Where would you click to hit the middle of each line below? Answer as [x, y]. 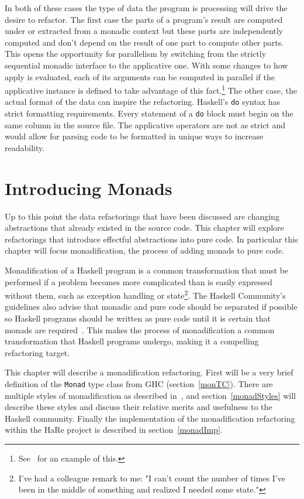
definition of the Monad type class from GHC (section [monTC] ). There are [139, 384]
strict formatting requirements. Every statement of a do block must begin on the [149, 113]
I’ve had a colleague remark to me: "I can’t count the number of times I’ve [152, 478]
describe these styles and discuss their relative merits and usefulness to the [139, 407]
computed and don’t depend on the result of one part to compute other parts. [144, 42]
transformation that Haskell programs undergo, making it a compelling [132, 341]
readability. [25, 147]
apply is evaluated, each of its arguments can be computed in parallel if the [140, 76]
